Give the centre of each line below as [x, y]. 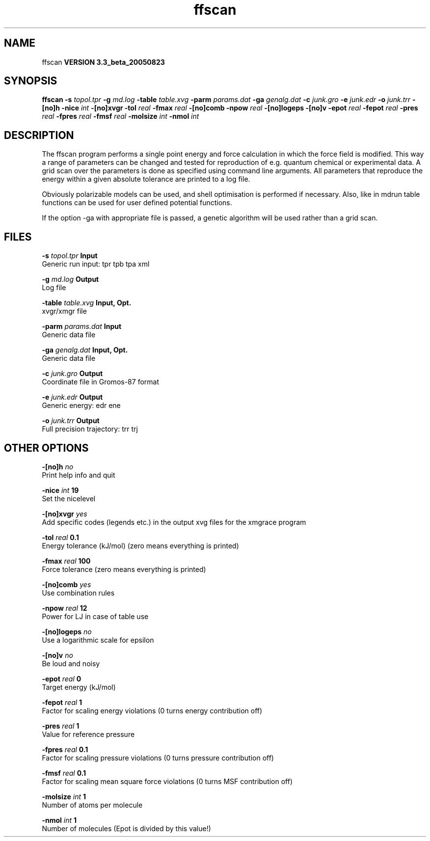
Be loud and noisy [71, 663]
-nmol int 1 [59, 820]
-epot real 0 [62, 678]
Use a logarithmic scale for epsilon [98, 640]
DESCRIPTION [39, 135]
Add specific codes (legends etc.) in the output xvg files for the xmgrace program [174, 522]
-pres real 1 [61, 726]
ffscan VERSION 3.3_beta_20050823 [103, 62]
